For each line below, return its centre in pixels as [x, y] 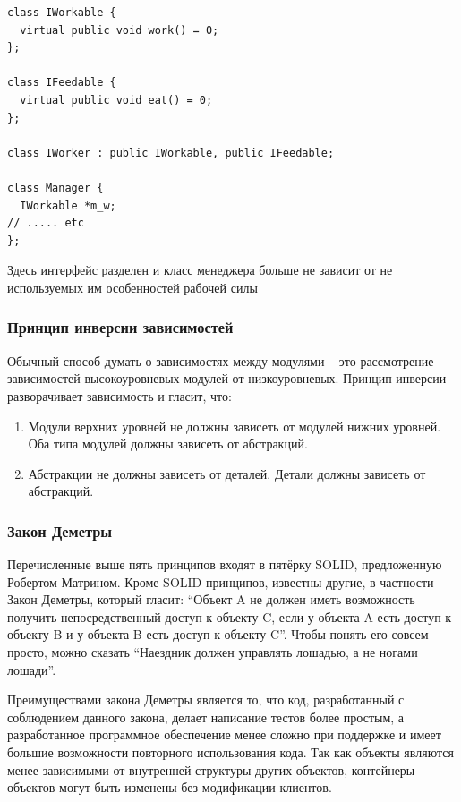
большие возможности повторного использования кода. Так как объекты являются [230, 752]
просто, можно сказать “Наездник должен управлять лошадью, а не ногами [213, 652]
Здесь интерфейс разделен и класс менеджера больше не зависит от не [200, 270]
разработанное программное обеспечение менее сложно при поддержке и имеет [224, 734]
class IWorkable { [62, 13]
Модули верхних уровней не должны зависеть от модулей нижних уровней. [235, 426]
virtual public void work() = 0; [120, 30]
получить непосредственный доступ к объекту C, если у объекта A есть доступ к [230, 616]
